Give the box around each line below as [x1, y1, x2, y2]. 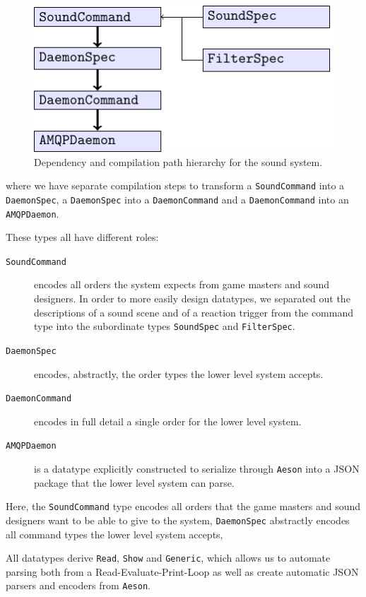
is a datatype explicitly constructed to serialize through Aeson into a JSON [34, 461, 360, 476]
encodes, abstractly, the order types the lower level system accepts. [34, 366, 324, 381]
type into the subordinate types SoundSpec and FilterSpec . [34, 319, 295, 333]
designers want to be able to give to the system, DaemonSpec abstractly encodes [6, 512, 350, 527]
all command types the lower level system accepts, [6, 526, 223, 541]
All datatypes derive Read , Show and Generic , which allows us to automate [6, 550, 331, 565]
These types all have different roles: [6, 230, 159, 244]
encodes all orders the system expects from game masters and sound [34, 277, 329, 292]
